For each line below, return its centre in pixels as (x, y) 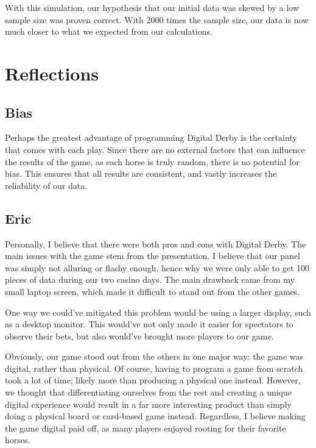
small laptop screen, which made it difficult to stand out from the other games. (153, 291)
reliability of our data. (46, 185)
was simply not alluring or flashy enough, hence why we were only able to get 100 (157, 267)
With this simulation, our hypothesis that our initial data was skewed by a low (152, 7)
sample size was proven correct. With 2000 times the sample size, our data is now (157, 19)
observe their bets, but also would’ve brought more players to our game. (139, 336)
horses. (18, 440)
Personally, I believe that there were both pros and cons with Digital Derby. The (156, 244)
